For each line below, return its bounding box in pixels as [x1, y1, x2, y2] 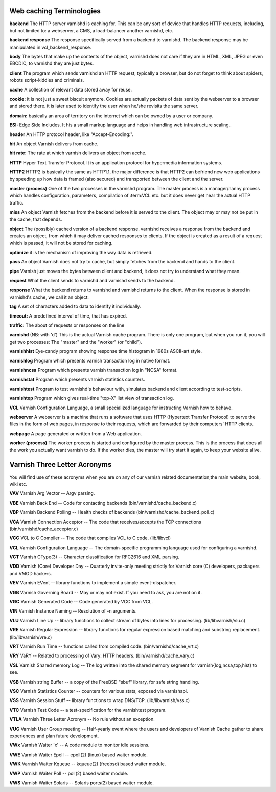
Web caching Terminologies [9, 7, 101, 15]
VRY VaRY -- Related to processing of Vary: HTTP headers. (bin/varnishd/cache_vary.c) [9, 652, 195, 659]
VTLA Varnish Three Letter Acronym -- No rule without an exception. [9, 716, 155, 722]
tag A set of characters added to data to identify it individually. [9, 303, 141, 309]
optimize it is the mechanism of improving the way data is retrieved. [9, 250, 153, 256]
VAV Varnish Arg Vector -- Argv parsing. [9, 490, 95, 496]
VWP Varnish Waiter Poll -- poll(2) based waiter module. [9, 770, 129, 777]
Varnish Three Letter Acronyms [9, 460, 112, 469]
